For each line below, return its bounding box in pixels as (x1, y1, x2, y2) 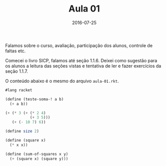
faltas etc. (5, 48, 26, 54)
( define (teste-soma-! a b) (5, 96, 64, 102)
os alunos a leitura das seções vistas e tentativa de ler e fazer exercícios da (5, 63, 161, 69)
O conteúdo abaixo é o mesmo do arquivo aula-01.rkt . (5, 78, 119, 84)
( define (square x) (5, 138, 46, 143)
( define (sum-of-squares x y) (5, 151, 69, 156)
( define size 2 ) (5, 129, 39, 134)
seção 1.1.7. (5, 68, 29, 74)
